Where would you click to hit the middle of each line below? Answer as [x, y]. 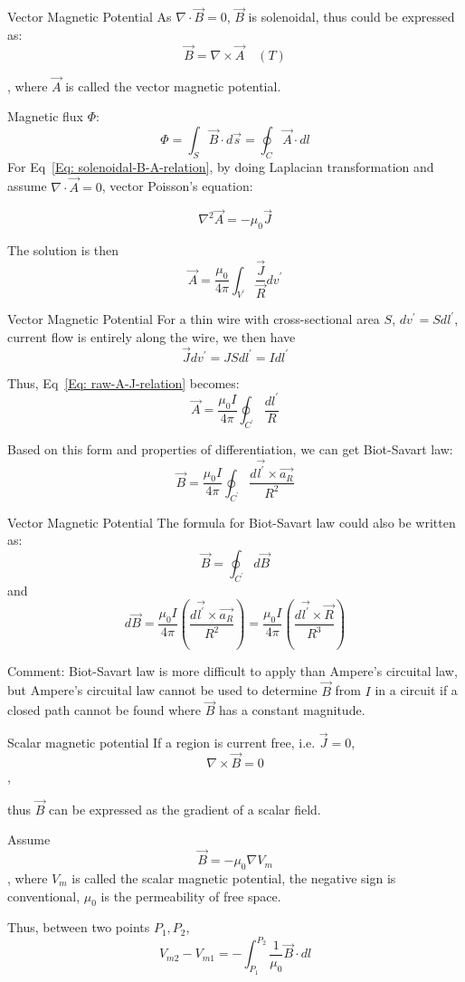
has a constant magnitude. [292, 710]
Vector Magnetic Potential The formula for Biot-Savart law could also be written [232, 522]
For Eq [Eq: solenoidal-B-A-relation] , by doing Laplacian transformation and [221, 166]
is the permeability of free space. [191, 896]
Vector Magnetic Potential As [90, 17]
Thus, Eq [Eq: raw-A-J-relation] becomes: [123, 382]
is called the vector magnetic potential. [173, 86]
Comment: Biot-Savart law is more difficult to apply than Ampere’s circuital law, [232, 670]
